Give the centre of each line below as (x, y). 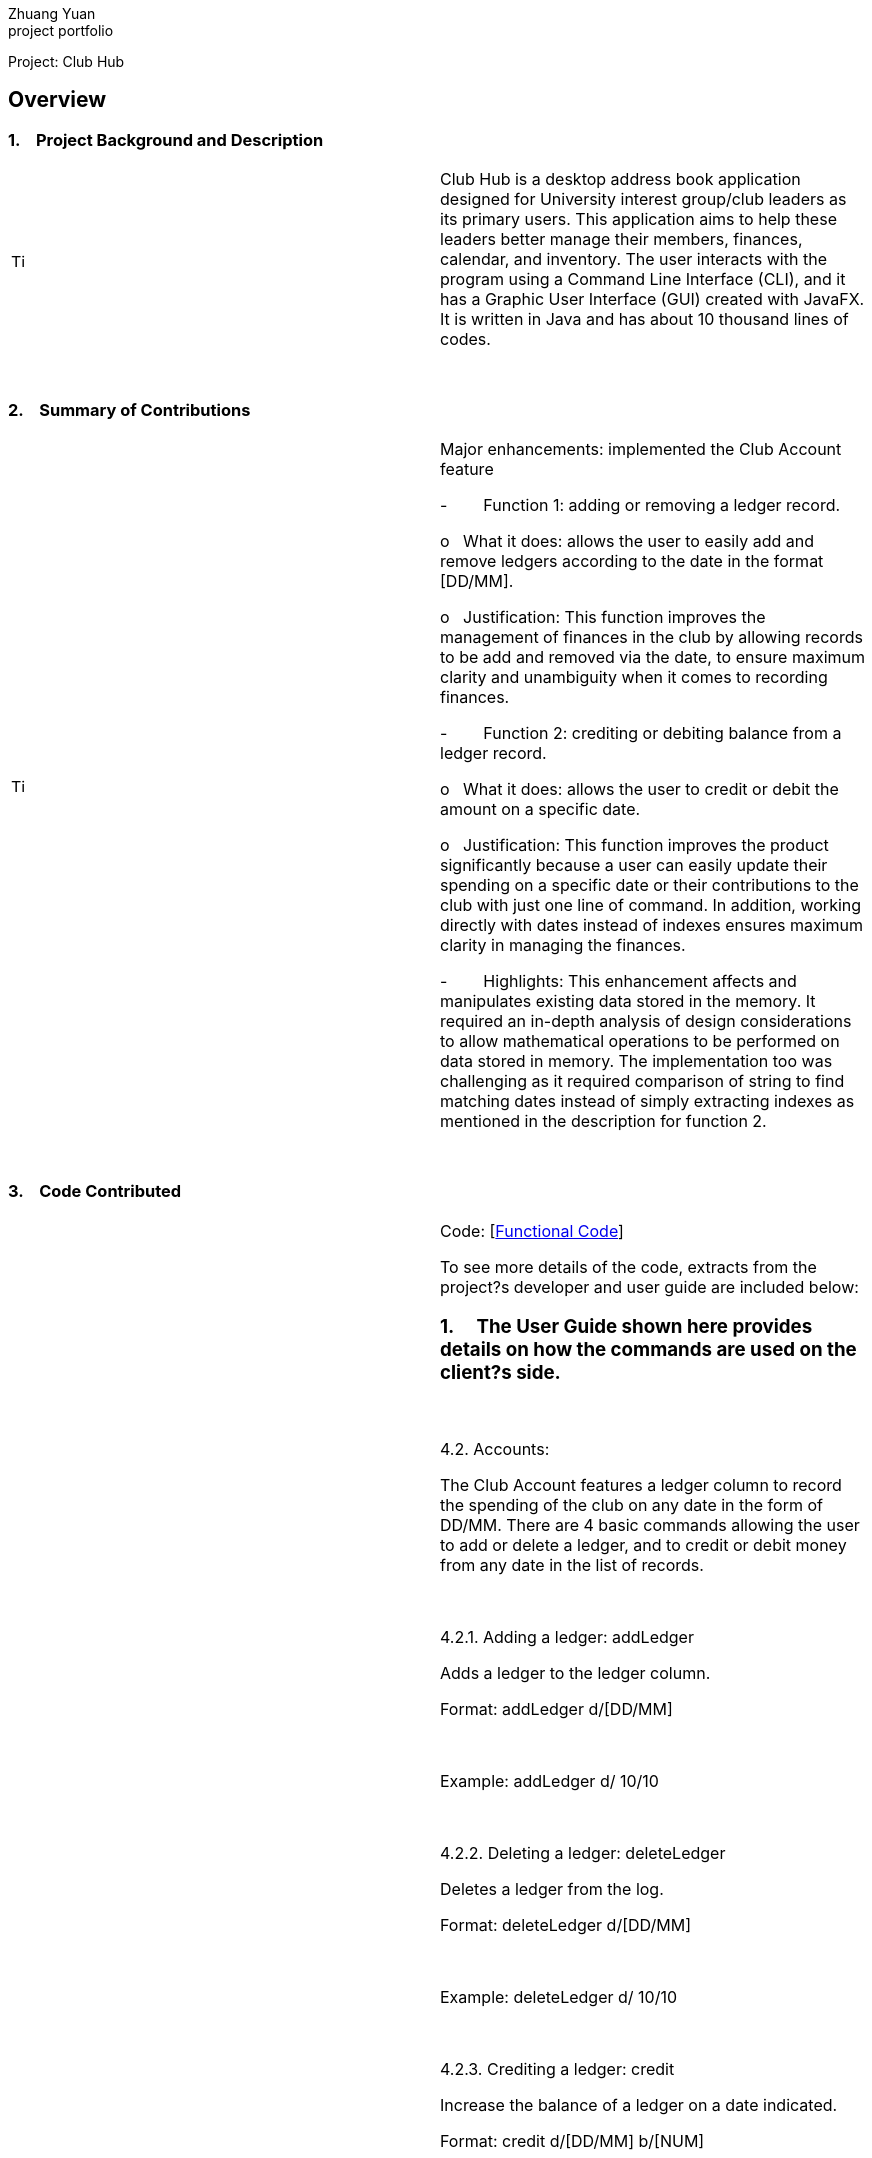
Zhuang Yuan (52, 13)
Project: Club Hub (66, 61)
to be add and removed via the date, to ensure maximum (653, 656)
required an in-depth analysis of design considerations (646, 1020)
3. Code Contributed (95, 1191)
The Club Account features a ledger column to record (641, 1485)
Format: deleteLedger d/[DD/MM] (565, 1925)
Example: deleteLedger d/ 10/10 (559, 1997)
